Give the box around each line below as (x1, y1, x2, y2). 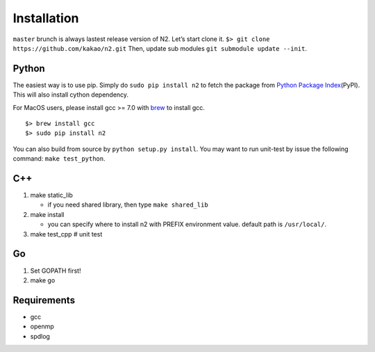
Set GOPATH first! (30, 266, 81, 275)
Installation (12, 10, 79, 26)
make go (30, 275, 56, 285)
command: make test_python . (12, 154, 106, 163)
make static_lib (30, 191, 73, 200)
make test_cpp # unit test (30, 230, 103, 238)
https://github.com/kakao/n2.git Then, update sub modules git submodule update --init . (12, 44, 307, 52)
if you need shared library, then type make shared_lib (47, 200, 208, 209)
